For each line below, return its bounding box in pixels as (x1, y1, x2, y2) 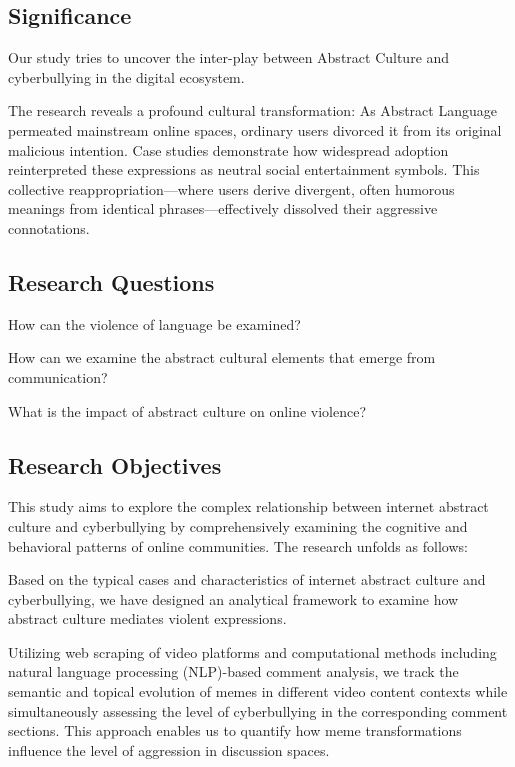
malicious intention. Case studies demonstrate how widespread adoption (8, 139, 449, 160)
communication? (8, 366, 108, 387)
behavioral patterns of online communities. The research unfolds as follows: (8, 535, 468, 556)
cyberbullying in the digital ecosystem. (8, 66, 245, 87)
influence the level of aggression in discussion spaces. (8, 739, 330, 760)
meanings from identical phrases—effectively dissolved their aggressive (8, 198, 438, 219)
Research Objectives (8, 449, 222, 480)
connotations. (8, 217, 90, 238)
